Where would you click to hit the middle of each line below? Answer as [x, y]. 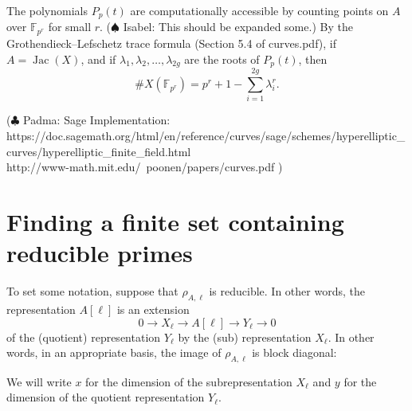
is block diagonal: [294, 352]
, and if [98, 59]
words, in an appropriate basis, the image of [114, 352]
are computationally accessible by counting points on [259, 10]
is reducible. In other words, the [287, 291]
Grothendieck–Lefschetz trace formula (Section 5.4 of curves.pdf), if [172, 43]
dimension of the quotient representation [106, 397]
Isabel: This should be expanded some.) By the [238, 27]
